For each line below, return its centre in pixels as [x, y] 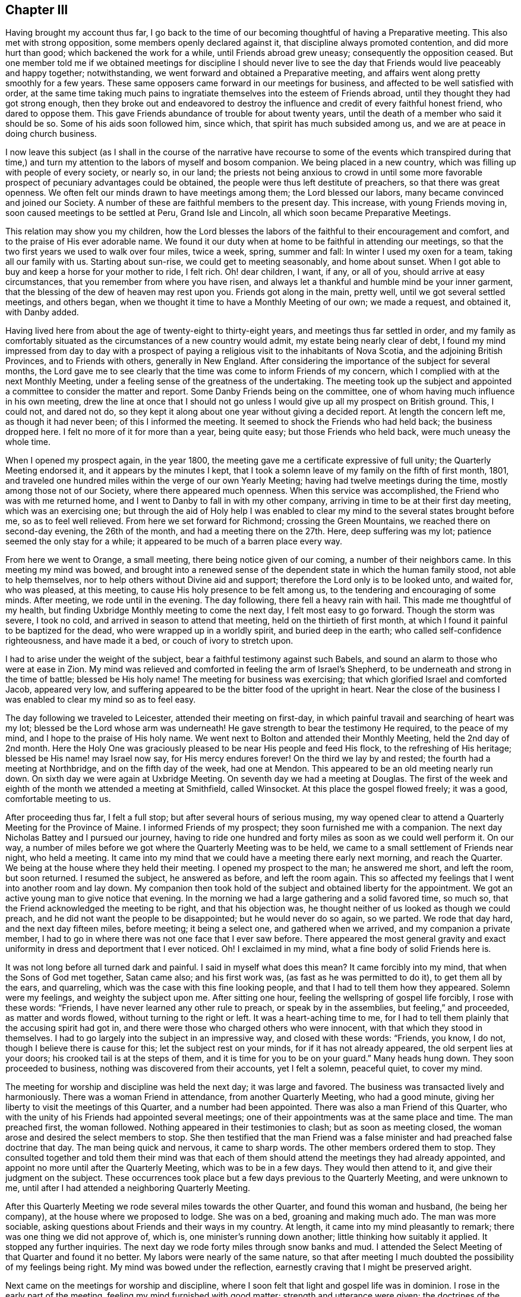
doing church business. [51, 134]
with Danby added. [42, 312]
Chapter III [37, 10]
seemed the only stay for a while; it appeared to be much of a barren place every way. [174, 541]
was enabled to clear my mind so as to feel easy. [101, 700]
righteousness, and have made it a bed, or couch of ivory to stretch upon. [149, 641]
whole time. [28, 442]
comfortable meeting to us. [58, 799]
